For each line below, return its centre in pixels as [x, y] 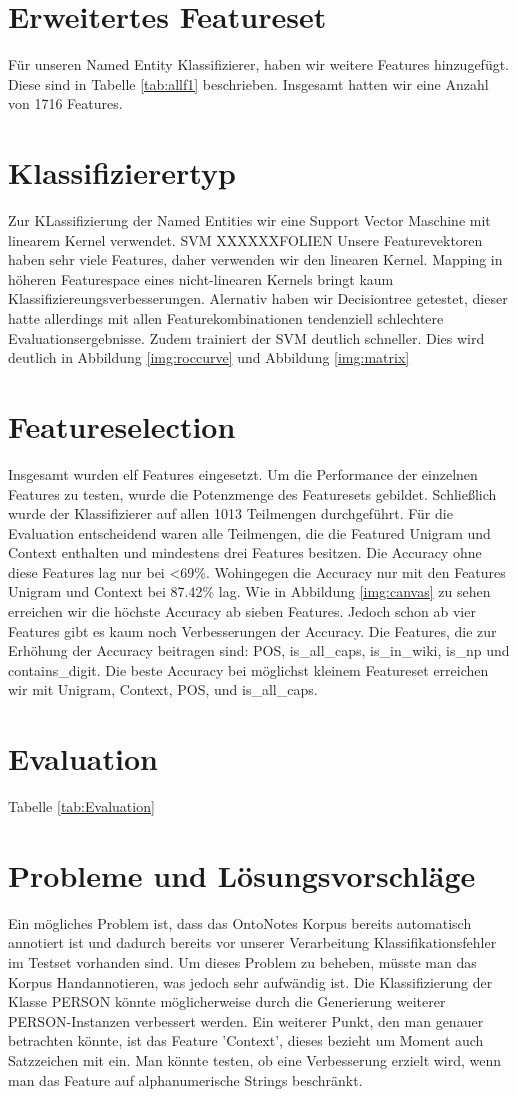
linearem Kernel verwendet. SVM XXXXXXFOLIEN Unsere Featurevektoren [245, 239]
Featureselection [122, 425]
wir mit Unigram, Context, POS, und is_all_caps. [163, 689]
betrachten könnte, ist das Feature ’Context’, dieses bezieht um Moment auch [246, 1040]
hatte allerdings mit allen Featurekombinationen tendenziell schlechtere [226, 318]
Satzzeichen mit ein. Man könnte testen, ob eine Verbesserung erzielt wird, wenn [255, 1060]
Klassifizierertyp [122, 172]
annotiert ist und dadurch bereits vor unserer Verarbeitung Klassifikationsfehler [252, 942]
